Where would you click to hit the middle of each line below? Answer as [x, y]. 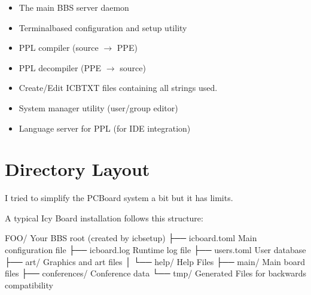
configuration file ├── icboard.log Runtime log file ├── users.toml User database [155, 250]
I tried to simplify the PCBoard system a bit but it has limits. [119, 198]
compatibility [29, 285]
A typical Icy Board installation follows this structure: [104, 218]
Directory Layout [77, 169]
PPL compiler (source [59, 48]
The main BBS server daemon [74, 7]
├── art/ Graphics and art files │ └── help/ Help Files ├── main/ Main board [155, 261]
